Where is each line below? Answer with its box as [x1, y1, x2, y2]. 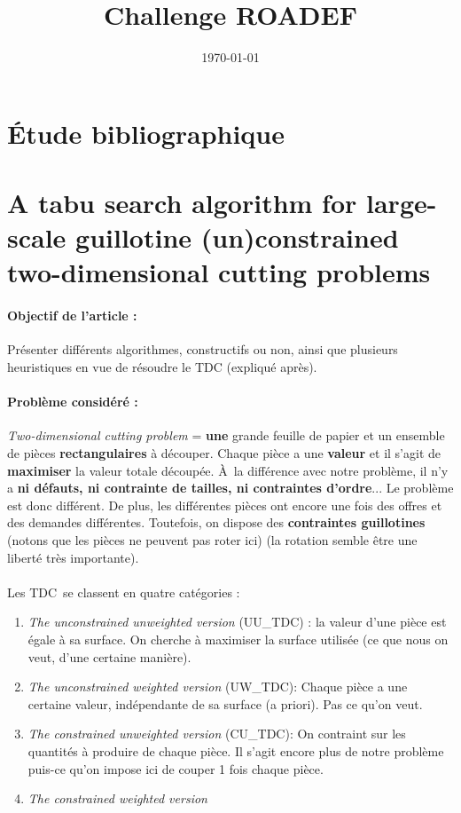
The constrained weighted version [27, 789, 207, 808]
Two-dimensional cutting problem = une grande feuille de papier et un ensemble [7, 426, 445, 445]
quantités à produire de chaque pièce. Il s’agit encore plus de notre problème [27, 741, 444, 760]
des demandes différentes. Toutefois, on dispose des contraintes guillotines [7, 513, 426, 532]
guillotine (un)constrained [75, 219, 399, 256]
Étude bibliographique [7, 114, 285, 151]
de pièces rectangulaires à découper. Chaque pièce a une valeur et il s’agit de [7, 444, 441, 462]
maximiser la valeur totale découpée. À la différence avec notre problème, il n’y [7, 461, 449, 479]
